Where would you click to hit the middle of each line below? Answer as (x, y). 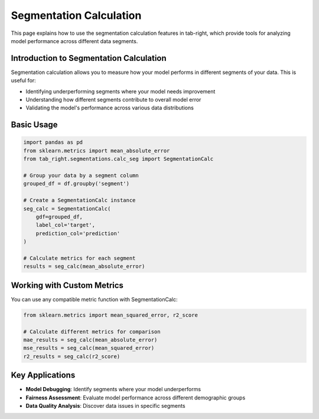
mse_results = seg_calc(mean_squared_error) (89, 348)
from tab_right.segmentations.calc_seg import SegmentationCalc (118, 159)
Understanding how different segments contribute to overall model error (113, 100)
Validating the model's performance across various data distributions (110, 108)
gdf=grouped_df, (59, 217)
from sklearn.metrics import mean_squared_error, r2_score (110, 315)
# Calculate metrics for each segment (79, 258)
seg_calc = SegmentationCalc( (67, 209)
